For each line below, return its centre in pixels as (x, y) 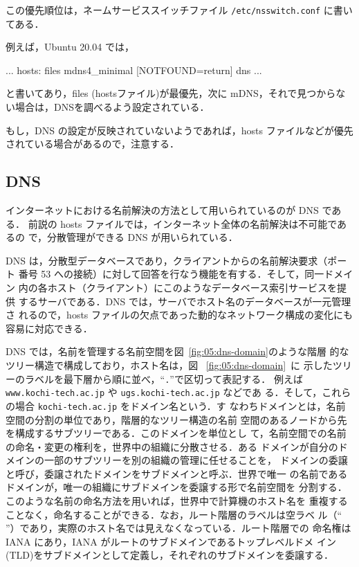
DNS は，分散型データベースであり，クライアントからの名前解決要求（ (167, 260)
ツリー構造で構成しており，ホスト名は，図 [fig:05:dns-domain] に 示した (169, 364)
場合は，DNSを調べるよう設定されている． (112, 107)
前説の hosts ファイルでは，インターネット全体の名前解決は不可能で (183, 223)
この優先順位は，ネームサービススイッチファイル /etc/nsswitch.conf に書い (179, 10)
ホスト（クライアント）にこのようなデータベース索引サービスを (192, 287)
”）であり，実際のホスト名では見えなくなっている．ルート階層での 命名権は (178, 528)
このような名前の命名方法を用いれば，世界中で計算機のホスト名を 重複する (177, 501)
